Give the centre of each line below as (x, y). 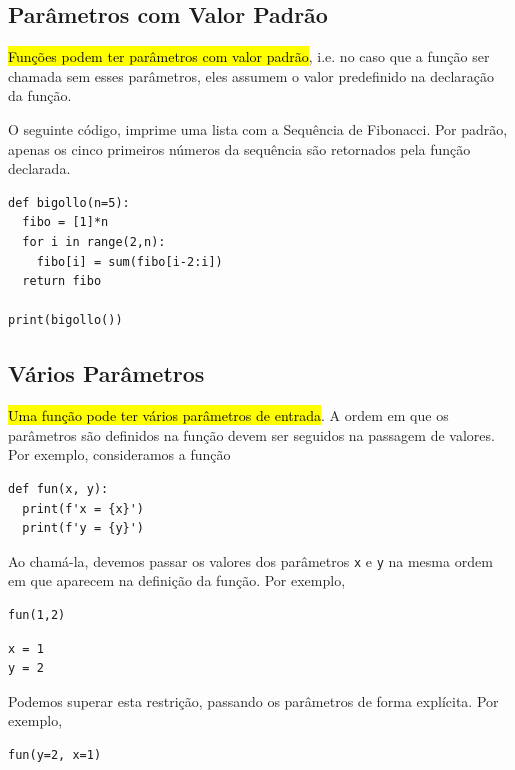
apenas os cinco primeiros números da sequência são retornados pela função (239, 148)
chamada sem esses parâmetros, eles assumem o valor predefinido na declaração (251, 75)
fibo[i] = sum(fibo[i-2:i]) (129, 261)
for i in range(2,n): (94, 241)
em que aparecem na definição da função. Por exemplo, (177, 580)
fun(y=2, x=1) (55, 754)
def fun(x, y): (58, 488)
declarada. (39, 168)
